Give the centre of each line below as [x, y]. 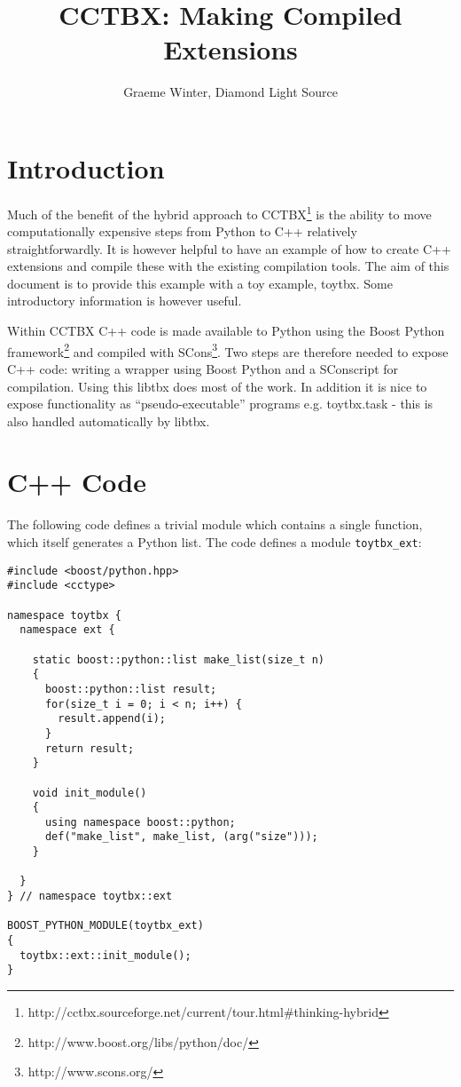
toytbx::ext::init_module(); [105, 955]
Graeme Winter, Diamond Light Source [230, 92]
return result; [90, 748]
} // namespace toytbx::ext [90, 897]
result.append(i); [112, 719]
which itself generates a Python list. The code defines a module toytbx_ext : [215, 542]
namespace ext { [67, 630]
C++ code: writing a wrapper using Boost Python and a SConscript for [203, 368]
